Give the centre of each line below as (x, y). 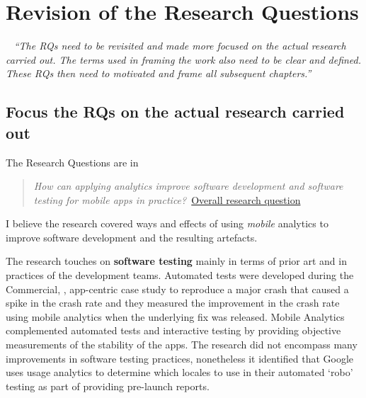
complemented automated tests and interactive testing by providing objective (173, 330)
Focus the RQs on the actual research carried (175, 112)
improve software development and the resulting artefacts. (132, 237)
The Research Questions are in (72, 162)
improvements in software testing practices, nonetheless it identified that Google (180, 358)
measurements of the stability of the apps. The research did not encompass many (182, 345)
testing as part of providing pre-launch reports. (108, 386)
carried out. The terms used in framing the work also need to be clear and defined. (184, 59)
